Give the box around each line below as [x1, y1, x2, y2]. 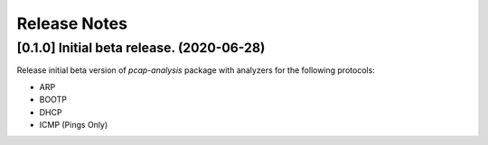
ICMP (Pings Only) [39, 119, 108, 130]
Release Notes [16, 14, 128, 33]
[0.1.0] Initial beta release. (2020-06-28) [16, 40, 266, 56]
